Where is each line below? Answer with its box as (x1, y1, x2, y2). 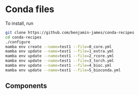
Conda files (5, 4, 55, 15)
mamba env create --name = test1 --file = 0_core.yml (5, 44, 112, 49)
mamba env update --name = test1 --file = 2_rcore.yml (5, 54, 114, 59)
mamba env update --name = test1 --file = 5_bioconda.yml (5, 67, 121, 73)
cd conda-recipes (5, 34, 42, 40)
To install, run (5, 20, 34, 26)
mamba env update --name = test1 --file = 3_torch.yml (5, 58, 114, 64)
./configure (5, 39, 30, 44)
